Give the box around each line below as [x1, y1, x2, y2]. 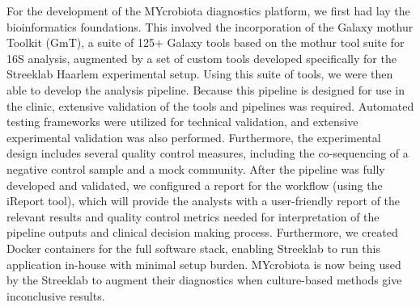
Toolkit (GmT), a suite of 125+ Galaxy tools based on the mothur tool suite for [6, 34, 405, 51]
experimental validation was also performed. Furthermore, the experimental [6, 128, 381, 145]
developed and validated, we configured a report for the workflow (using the [6, 176, 383, 193]
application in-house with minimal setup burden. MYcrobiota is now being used [6, 255, 401, 272]
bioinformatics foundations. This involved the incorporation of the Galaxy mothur [6, 18, 414, 35]
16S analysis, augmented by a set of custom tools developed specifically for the [6, 49, 397, 66]
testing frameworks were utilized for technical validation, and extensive [6, 113, 358, 130]
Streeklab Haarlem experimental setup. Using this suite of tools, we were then [6, 65, 393, 82]
